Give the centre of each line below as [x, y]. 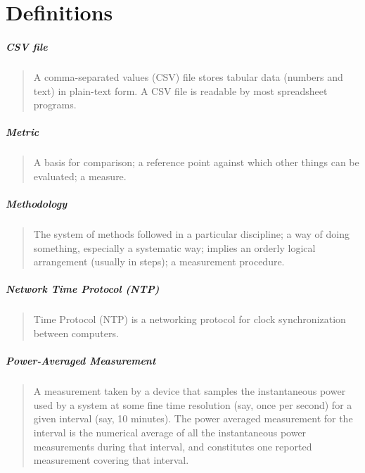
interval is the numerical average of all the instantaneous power [170, 432]
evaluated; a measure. [80, 176]
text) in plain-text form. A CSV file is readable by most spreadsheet [180, 90]
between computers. [76, 333]
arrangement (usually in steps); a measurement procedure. [159, 261]
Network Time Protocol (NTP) [83, 289]
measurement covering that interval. [111, 460]
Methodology [37, 204]
